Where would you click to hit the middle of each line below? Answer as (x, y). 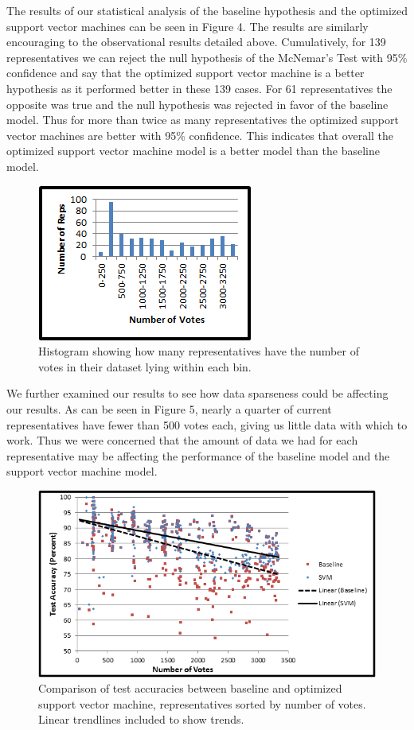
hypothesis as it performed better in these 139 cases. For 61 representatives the (199, 88)
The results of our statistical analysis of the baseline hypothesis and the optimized (207, 10)
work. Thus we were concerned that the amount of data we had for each (182, 440)
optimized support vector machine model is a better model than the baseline (193, 151)
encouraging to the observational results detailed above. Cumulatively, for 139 (196, 42)
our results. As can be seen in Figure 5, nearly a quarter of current (169, 408)
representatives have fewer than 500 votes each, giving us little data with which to (207, 424)
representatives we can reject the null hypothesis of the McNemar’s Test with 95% (207, 57)
